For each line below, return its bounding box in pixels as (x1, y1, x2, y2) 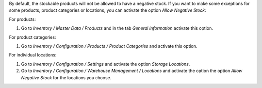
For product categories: (9, 34, 56, 40)
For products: (9, 16, 36, 22)
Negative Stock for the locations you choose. (21, 74, 112, 80)
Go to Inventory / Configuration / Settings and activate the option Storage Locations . (21, 61, 190, 67)
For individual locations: (9, 52, 57, 58)
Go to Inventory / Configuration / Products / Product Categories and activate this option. (21, 43, 197, 49)
